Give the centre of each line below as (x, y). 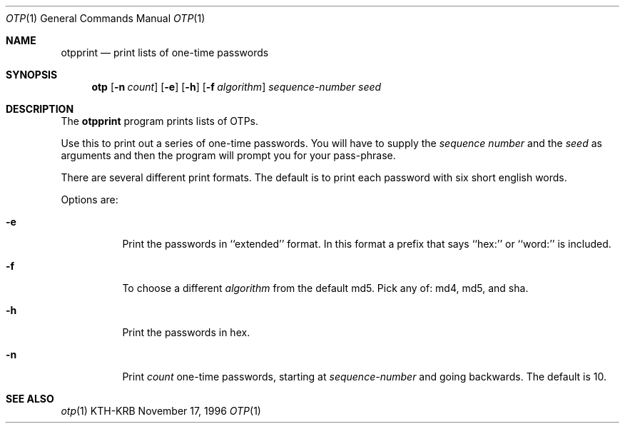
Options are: (90, 200)
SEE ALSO (30, 399)
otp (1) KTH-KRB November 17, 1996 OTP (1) (161, 411)
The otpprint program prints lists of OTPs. (159, 121)
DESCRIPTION (40, 109)
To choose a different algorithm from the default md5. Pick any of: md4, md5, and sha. (325, 288)
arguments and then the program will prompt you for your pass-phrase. (228, 155)
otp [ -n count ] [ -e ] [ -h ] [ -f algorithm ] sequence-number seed (237, 87)
